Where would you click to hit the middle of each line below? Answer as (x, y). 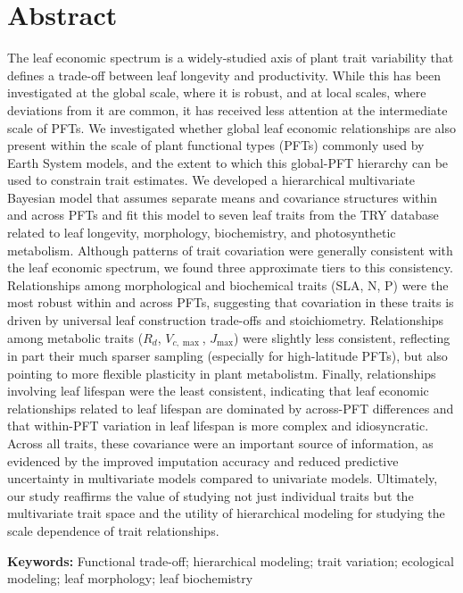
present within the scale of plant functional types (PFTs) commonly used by (216, 145)
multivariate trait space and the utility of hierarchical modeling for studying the (226, 513)
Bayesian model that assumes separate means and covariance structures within (222, 197)
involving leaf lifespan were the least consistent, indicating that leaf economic (218, 391)
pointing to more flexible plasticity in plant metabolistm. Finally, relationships (222, 373)
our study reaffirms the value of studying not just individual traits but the (211, 495)
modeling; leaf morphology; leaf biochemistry (130, 578)
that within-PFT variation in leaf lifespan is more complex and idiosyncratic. (218, 426)
